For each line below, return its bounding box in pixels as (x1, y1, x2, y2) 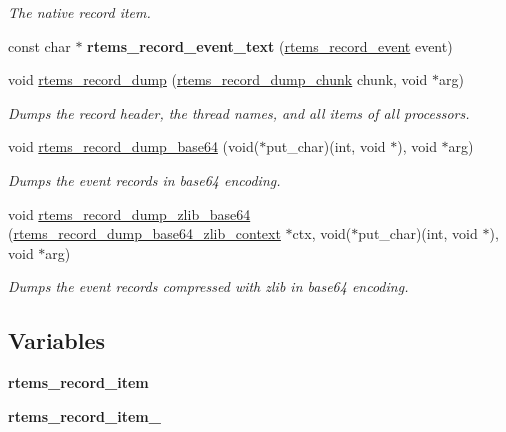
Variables (8, 325, 106, 356)
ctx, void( (292, 223, 352, 244)
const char (8, 35, 71, 56)
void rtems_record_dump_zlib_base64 (8, 203, 251, 224)
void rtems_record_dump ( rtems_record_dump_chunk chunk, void (8, 69, 428, 90)
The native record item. (8, 2, 151, 22)
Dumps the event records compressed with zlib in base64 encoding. (8, 276, 409, 297)
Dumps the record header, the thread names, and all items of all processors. (8, 102, 470, 123)
